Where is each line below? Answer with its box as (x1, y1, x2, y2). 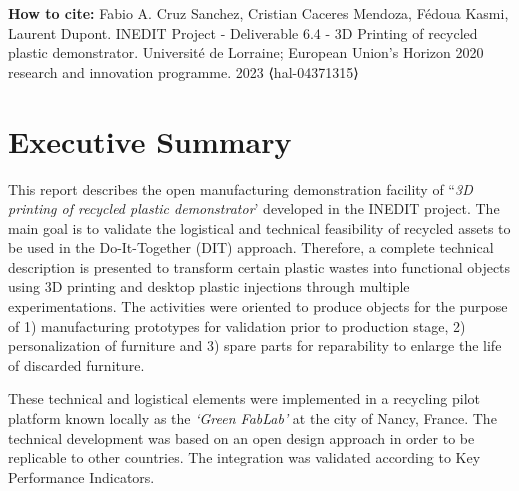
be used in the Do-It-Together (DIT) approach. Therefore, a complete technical (8, 237, 494, 258)
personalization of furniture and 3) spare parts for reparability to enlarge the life (8, 335, 502, 356)
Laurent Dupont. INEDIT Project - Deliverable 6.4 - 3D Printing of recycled (8, 22, 478, 43)
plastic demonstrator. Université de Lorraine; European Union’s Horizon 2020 (8, 42, 484, 63)
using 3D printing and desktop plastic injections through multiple (8, 276, 410, 297)
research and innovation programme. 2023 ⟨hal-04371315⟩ (8, 61, 359, 82)
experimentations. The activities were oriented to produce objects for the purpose (8, 296, 508, 317)
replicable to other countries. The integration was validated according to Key (8, 447, 481, 468)
